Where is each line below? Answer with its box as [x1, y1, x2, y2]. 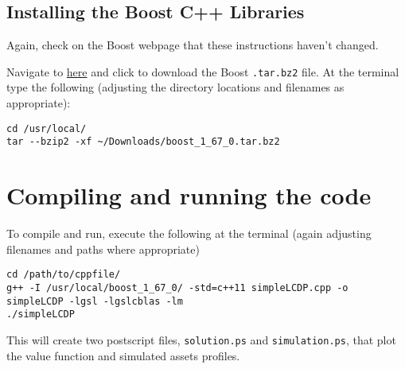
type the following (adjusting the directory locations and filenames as [6, 79, 345, 95]
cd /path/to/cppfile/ [6, 269, 121, 281]
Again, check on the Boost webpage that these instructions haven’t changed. [6, 37, 379, 53]
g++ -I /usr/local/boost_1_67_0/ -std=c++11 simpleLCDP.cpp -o [6, 282, 349, 293]
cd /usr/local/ [6, 122, 87, 134]
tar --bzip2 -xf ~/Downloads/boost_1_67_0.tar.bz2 [6, 136, 280, 148]
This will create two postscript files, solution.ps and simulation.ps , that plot [6, 331, 396, 348]
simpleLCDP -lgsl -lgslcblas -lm [6, 295, 183, 307]
